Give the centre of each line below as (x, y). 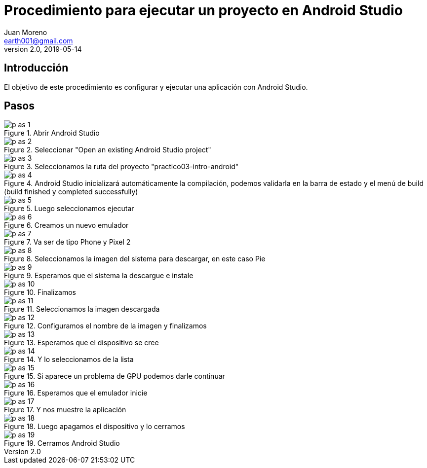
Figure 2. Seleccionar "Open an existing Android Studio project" (108, 150)
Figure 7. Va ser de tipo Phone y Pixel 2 (67, 242)
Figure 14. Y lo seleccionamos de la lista (69, 360)
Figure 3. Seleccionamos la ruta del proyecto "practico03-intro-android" (121, 167)
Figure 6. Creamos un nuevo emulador (66, 225)
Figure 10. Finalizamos (40, 292)
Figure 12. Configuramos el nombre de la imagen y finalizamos (105, 326)
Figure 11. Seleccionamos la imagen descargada (82, 309)
